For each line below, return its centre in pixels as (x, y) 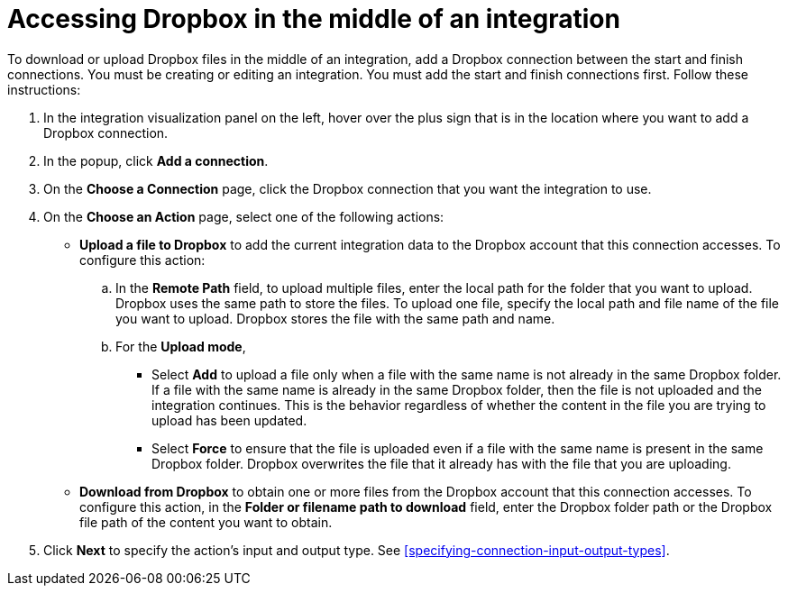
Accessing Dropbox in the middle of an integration (314, 19)
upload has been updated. (229, 420)
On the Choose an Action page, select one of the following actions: (244, 216)
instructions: (44, 89)
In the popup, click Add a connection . (156, 160)
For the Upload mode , (181, 346)
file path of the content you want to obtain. (206, 522)
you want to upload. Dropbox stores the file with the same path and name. (335, 318)
